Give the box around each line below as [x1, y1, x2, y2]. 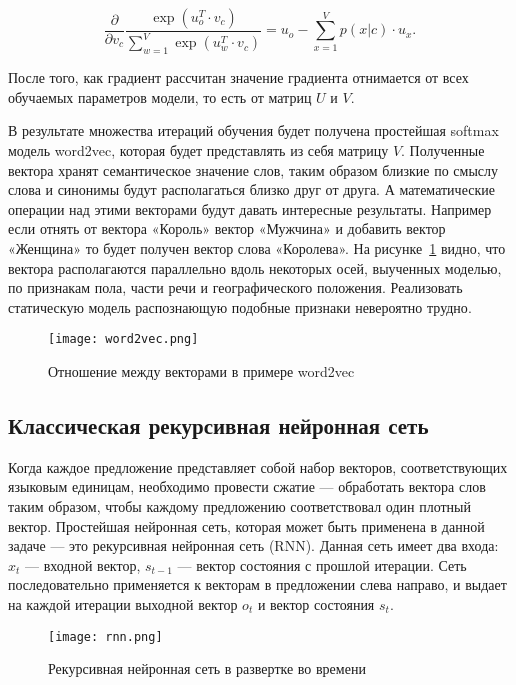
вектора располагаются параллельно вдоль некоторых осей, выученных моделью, [8, 257, 502, 278]
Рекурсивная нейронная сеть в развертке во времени [48, 658, 366, 679]
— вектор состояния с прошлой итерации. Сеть [177, 554, 467, 575]
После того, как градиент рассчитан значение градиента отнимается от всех [8, 67, 469, 88]
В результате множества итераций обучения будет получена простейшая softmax [8, 120, 499, 141]
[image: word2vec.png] [48, 332, 199, 347]
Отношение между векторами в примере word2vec [48, 360, 355, 381]
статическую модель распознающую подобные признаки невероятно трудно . [8, 296, 472, 317]
